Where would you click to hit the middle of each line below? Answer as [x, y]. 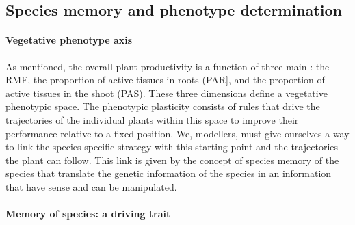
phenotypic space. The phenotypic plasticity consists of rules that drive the [163, 106]
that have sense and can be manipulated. [91, 186]
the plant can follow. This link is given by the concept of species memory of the [172, 160]
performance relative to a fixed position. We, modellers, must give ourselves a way [177, 133]
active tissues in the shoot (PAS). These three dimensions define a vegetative [167, 93]
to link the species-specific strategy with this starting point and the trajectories [172, 147]
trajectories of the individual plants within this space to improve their [152, 119]
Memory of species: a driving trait [88, 214]
